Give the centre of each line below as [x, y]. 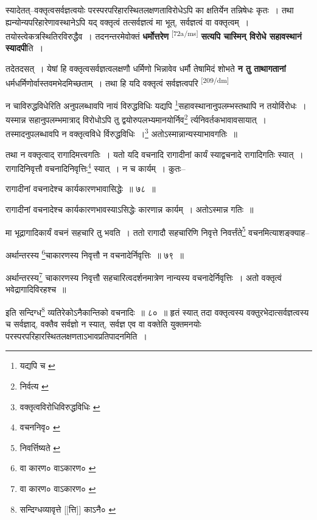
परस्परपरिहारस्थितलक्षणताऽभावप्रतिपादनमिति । [76, 336]
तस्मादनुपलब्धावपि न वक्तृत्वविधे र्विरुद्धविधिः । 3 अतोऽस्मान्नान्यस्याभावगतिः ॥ [121, 133]
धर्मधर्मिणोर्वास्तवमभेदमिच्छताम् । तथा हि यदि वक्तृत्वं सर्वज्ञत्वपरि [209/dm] [117, 82]
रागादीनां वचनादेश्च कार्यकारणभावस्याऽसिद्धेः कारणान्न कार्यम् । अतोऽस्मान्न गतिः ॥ [130, 209]
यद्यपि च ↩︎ [37, 365]
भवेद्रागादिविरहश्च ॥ [36, 289]
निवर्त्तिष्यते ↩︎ [40, 447]
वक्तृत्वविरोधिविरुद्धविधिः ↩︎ [60, 406]
